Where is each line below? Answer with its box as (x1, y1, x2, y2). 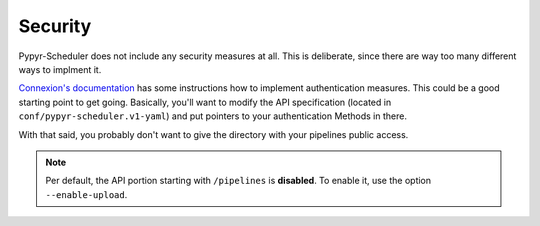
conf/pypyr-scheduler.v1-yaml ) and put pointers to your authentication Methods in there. (18, 110, 407, 122)
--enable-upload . (45, 188, 128, 200)
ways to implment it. (18, 63, 102, 75)
